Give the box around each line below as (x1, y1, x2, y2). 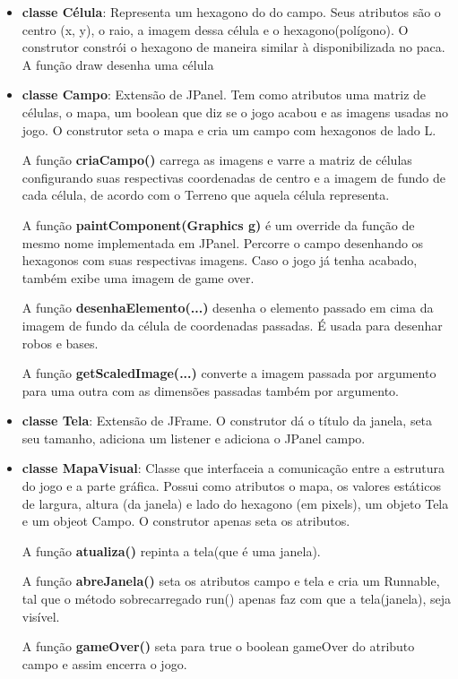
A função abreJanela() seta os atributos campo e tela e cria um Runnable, (22, 572, 440, 590)
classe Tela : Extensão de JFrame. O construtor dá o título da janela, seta (22, 411, 433, 430)
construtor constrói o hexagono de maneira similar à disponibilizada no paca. (22, 38, 445, 56)
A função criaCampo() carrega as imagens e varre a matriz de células (22, 150, 412, 169)
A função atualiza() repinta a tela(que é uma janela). (22, 541, 321, 560)
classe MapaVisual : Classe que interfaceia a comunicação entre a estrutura (22, 459, 445, 477)
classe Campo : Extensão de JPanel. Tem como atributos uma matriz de (22, 85, 427, 104)
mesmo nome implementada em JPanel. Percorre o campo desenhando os (22, 233, 424, 252)
